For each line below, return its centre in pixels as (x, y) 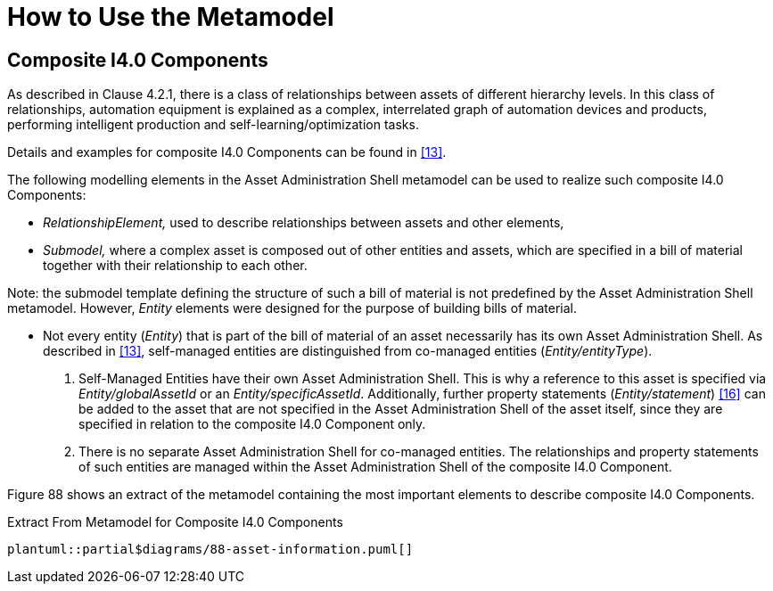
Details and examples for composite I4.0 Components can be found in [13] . (227, 152)
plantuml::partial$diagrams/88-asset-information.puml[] (210, 550)
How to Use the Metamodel (171, 17)
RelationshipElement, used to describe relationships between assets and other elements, (304, 223)
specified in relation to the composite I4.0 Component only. (252, 424)
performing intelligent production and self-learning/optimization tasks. (213, 125)
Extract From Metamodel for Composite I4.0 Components (175, 522)
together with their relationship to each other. (175, 266)
